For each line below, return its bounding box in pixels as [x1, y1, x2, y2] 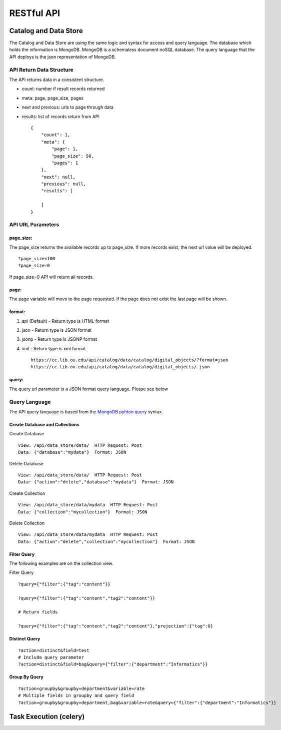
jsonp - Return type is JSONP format [21, 336, 97, 342]
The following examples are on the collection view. [9, 560, 113, 566]
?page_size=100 [18, 256, 55, 261]
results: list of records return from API [21, 113, 99, 120]
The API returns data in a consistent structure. [9, 77, 104, 83]
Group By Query [9, 674, 43, 680]
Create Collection [9, 490, 45, 496]
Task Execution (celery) [9, 712, 85, 721]
